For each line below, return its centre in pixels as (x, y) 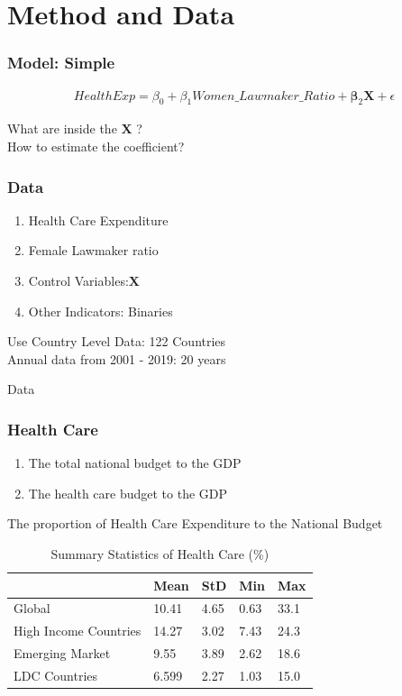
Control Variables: (78, 281)
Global (32, 608)
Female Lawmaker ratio (93, 250)
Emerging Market (62, 653)
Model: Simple (61, 63)
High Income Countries (78, 631)
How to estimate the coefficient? (96, 147)
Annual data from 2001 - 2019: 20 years (117, 358)
